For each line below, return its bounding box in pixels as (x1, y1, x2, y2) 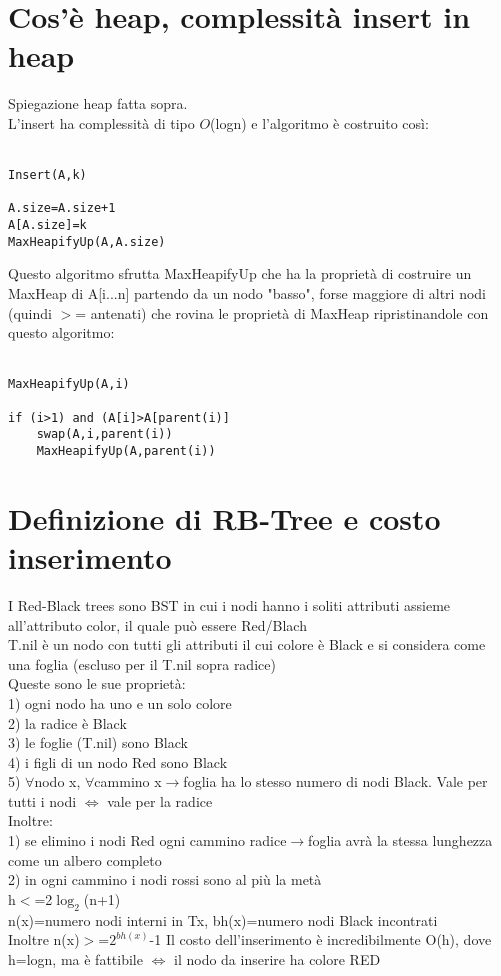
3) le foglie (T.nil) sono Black (8, 732, 188, 753)
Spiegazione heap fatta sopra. (8, 93, 188, 114)
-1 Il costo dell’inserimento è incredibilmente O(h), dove (149, 929, 492, 950)
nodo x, (34, 771, 81, 792)
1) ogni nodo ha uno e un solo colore (8, 692, 232, 713)
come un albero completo (8, 849, 162, 870)
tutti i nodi (8, 790, 77, 811)
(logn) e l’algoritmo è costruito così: (210, 112, 429, 133)
